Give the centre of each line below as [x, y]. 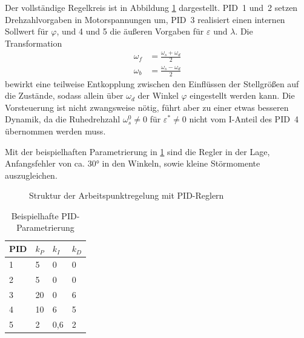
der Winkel [158, 95]
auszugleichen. [31, 175]
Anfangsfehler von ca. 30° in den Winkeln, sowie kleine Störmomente [133, 163]
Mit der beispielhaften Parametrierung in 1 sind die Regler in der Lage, [137, 151]
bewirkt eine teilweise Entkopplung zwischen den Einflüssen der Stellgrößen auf [152, 83]
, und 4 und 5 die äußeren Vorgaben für [130, 31]
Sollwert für [27, 31]
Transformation [34, 43]
